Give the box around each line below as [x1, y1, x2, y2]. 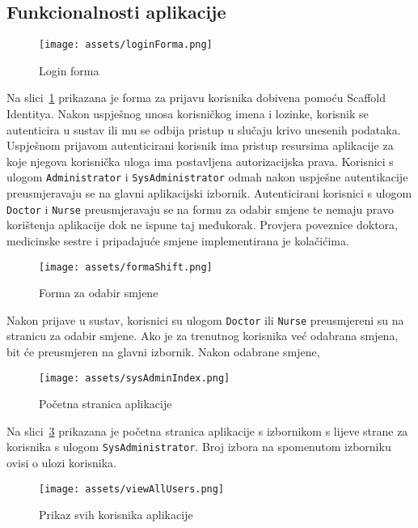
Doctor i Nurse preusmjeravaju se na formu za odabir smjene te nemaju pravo [6, 200, 394, 217]
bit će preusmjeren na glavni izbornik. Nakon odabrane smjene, [6, 343, 320, 360]
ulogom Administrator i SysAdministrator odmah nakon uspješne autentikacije [6, 168, 408, 185]
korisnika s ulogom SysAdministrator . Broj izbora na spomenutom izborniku [6, 438, 391, 455]
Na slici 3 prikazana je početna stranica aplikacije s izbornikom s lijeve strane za [6, 422, 408, 439]
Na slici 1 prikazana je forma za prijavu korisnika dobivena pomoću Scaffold [6, 89, 386, 106]
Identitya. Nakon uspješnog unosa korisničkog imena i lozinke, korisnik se [6, 105, 369, 122]
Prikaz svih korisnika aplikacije [39, 506, 193, 523]
